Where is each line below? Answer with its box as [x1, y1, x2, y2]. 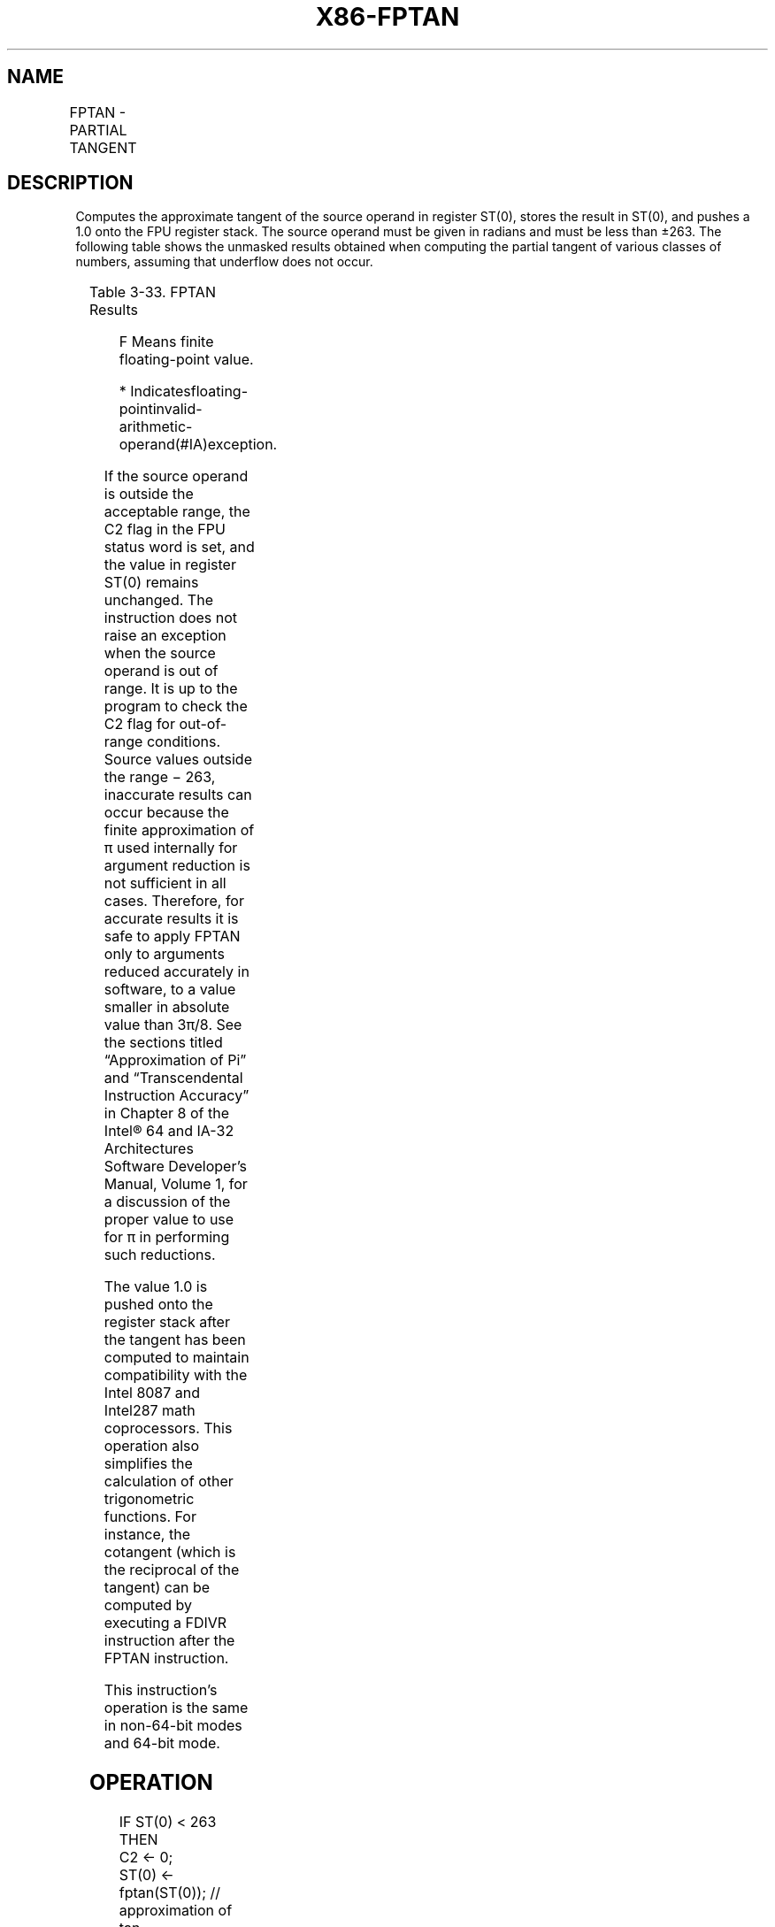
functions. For [104, 1508, 196, 1526]
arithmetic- [119, 418, 193, 436]
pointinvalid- [119, 400, 203, 418]
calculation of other [104, 1472, 234, 1491]
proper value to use [104, 1210, 234, 1229]
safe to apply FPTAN [104, 927, 241, 946]
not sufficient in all [104, 874, 226, 893]
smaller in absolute [104, 998, 230, 1017]
